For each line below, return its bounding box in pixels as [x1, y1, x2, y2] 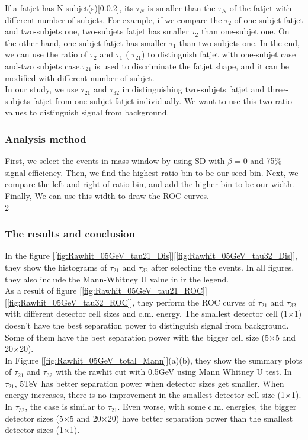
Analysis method [5, 131, 86, 146]
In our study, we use [5, 83, 78, 95]
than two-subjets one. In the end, [179, 36, 300, 49]
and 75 [250, 155, 275, 167]
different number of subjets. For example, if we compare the [5, 13, 222, 25]
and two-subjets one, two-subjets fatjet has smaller [5, 25, 189, 37]
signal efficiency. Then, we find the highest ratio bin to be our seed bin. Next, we [5, 166, 299, 178]
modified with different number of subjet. [5, 71, 155, 83]
